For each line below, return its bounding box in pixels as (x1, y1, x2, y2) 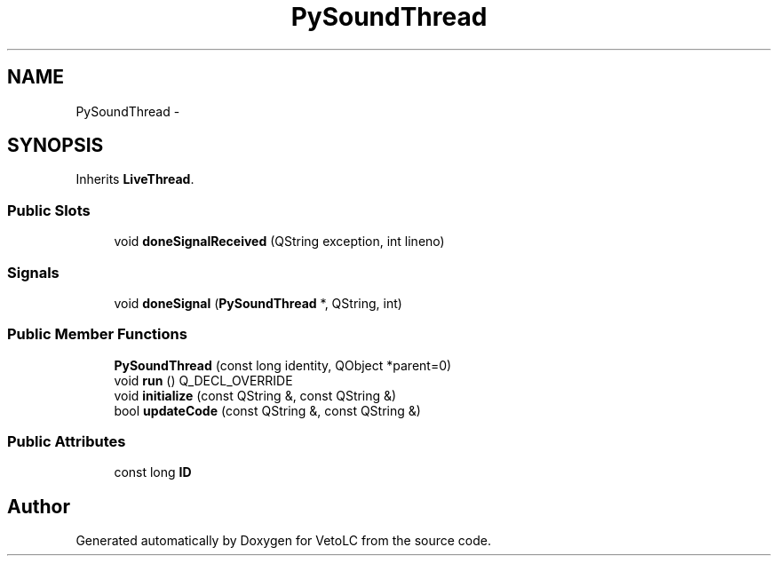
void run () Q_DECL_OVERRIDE (114, 372, 293, 388)
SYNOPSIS (7, 134, 104, 157)
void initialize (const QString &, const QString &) (114, 387, 397, 403)
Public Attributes (7, 432, 126, 451)
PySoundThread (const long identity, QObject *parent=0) (114, 357, 452, 373)
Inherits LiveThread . (75, 171, 194, 187)
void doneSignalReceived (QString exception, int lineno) (114, 234, 445, 250)
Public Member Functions (7, 325, 187, 344)
